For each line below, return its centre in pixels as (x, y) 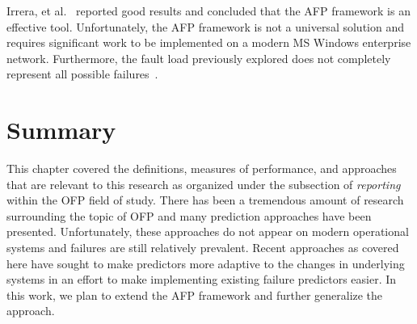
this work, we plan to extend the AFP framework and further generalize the (195, 295)
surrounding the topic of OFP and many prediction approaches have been (189, 215)
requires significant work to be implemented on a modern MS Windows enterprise (209, 42)
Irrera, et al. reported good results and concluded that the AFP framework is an (208, 11)
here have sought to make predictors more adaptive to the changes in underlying (206, 263)
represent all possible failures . (82, 74)
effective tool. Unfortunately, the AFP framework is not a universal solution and (205, 26)
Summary (61, 130)
